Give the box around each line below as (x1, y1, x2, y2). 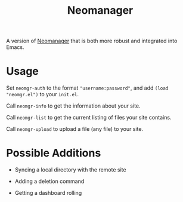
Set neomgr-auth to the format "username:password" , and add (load (6, 84, 169, 91)
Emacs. (6, 44, 24, 51)
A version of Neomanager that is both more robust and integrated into (6, 37, 178, 45)
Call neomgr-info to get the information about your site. (6, 102, 141, 109)
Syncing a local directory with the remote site (14, 166, 126, 173)
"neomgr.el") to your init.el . (6, 91, 79, 98)
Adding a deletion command (14, 177, 85, 185)
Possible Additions (6, 146, 101, 160)
